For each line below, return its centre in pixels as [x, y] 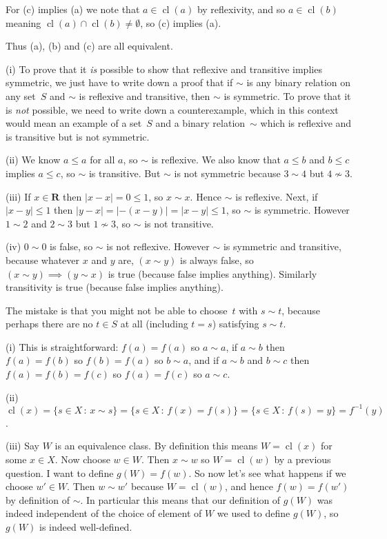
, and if [204, 360]
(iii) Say [23, 446]
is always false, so [217, 260]
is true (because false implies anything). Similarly [212, 273]
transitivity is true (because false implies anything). [115, 287]
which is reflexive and [306, 123]
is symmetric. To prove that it [287, 95]
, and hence [249, 486]
